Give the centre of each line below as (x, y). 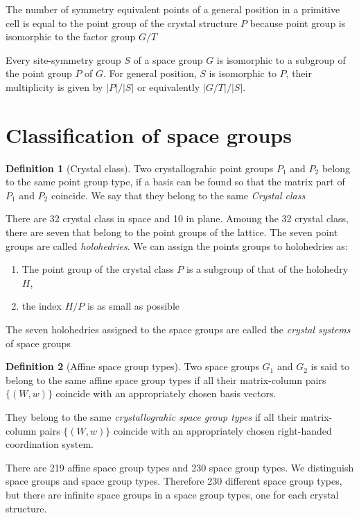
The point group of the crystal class (98, 269)
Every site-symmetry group (63, 59)
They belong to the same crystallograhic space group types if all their (152, 417)
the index (42, 306)
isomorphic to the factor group (71, 36)
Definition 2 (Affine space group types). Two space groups (132, 366)
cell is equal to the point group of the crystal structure (122, 23)
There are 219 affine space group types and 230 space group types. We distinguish (180, 467)
